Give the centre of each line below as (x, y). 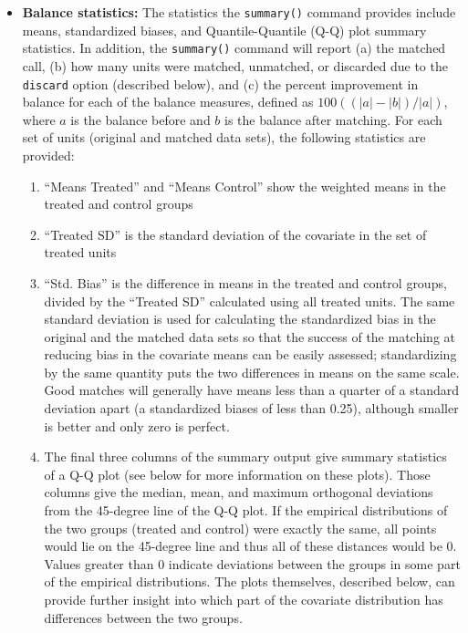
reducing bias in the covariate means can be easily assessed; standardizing (250, 354)
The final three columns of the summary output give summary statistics (245, 457)
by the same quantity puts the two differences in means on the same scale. (252, 372)
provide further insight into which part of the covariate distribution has (244, 599)
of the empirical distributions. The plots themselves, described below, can (250, 581)
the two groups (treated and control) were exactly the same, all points (240, 528)
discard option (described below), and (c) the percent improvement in (220, 83)
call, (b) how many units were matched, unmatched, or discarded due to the (235, 65)
